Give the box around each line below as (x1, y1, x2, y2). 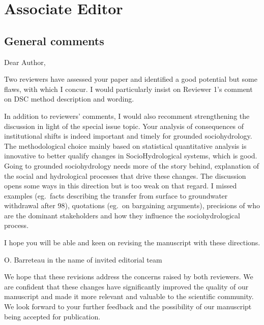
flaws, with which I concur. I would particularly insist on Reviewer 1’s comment (4, 83, 253, 94)
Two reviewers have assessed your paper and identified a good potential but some (4, 74, 257, 84)
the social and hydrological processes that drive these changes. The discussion (4, 170, 246, 181)
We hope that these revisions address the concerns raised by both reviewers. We (4, 271, 253, 282)
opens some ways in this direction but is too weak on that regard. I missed (4, 180, 237, 191)
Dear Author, (4, 56, 46, 67)
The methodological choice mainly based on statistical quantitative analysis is (4, 140, 247, 151)
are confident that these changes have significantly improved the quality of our (4, 281, 249, 291)
